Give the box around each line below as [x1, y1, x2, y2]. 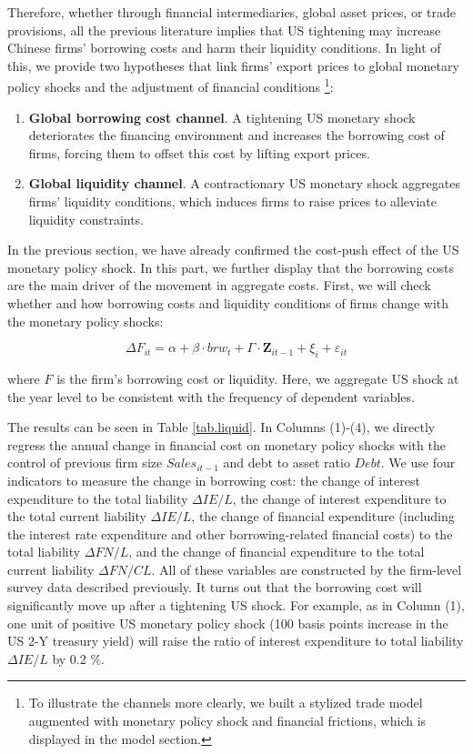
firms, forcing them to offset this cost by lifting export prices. [28, 143, 370, 162]
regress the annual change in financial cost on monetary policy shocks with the [7, 435, 446, 454]
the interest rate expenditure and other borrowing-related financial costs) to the [7, 524, 453, 543]
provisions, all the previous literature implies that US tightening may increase [7, 20, 441, 39]
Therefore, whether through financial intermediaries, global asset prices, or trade [7, 3, 457, 21]
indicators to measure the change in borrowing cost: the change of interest [7, 470, 420, 489]
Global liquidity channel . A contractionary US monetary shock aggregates [28, 174, 460, 193]
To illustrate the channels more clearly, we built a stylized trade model [28, 693, 423, 712]
